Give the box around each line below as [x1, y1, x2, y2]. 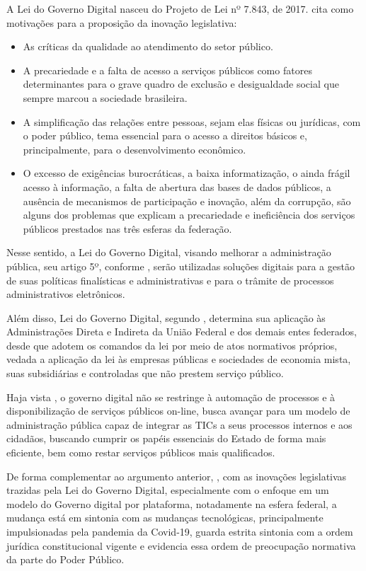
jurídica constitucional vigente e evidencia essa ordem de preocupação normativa [6, 538, 356, 553]
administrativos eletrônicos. [6, 287, 125, 301]
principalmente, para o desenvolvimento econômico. [23, 142, 246, 156]
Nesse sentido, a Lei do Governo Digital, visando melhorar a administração [6, 245, 331, 260]
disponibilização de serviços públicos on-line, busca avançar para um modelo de [6, 403, 350, 418]
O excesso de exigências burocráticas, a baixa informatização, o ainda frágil [23, 166, 350, 180]
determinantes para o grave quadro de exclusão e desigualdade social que [23, 76, 339, 91]
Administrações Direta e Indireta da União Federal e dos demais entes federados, [6, 324, 357, 339]
